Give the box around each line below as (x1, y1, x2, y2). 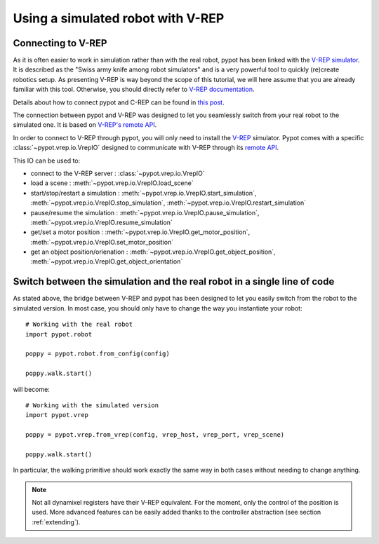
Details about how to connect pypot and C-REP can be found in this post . (13, 98, 225, 107)
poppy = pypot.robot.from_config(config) (25, 350, 170, 358)
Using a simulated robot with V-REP (13, 11, 225, 26)
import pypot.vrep (25, 411, 89, 419)
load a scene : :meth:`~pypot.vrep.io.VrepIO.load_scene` (30, 179, 194, 187)
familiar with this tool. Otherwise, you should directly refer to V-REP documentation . (13, 85, 255, 94)
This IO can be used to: (13, 156, 81, 165)
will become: (13, 385, 51, 393)
